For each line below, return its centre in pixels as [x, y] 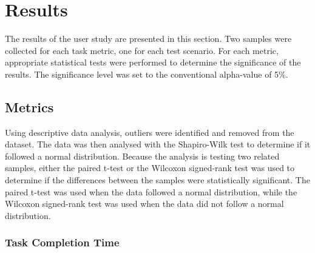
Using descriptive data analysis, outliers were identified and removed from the [150, 132]
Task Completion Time [62, 242]
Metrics [29, 106]
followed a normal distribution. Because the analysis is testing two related [142, 156]
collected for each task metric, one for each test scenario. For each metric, [142, 50]
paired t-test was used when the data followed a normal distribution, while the [151, 191]
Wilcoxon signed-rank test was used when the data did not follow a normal [144, 204]
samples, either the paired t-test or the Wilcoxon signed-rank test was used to [150, 168]
